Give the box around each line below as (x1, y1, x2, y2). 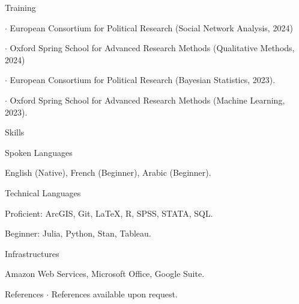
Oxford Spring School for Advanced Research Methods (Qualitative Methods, (10, 42, 295, 54)
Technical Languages (5, 186, 81, 199)
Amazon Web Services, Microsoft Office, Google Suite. (5, 267, 205, 280)
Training (5, 1, 36, 13)
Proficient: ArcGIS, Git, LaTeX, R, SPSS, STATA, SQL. (5, 206, 213, 219)
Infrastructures (5, 247, 59, 259)
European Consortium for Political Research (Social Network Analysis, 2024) (10, 21, 293, 34)
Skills (5, 126, 25, 138)
